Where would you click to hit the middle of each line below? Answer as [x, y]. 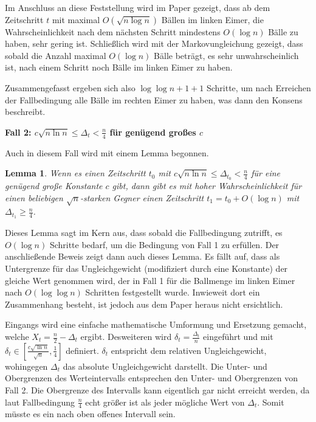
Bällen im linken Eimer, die [212, 19]
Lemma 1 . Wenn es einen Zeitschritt [75, 173]
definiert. [82, 350]
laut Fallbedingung [40, 402]
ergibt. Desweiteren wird [126, 336]
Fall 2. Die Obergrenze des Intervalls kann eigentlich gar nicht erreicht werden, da [157, 390]
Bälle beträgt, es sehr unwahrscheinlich [226, 55]
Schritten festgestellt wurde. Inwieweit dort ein [173, 292]
